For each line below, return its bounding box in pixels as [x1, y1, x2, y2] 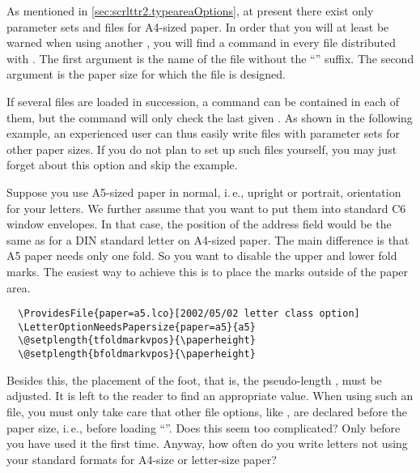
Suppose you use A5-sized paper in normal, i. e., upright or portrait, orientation [6, 183, 401, 200]
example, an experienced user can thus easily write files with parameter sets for [6, 125, 400, 142]
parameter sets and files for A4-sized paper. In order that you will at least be [6, 18, 389, 35]
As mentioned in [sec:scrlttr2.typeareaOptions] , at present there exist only [6, 2, 374, 19]
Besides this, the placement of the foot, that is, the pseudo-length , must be [6, 371, 382, 388]
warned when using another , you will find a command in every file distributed [6, 34, 397, 51]
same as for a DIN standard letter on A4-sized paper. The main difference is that [6, 231, 409, 248]
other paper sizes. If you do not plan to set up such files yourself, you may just [6, 140, 397, 157]
